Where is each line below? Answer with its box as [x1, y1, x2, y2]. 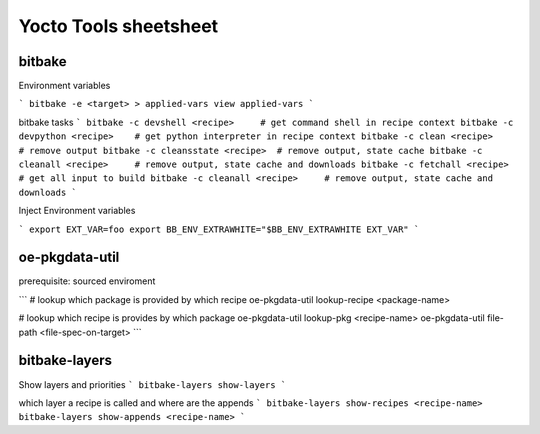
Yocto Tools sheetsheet [18, 15, 219, 37]
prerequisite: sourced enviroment [18, 275, 156, 287]
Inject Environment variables [18, 205, 136, 217]
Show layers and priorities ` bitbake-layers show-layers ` [18, 378, 287, 390]
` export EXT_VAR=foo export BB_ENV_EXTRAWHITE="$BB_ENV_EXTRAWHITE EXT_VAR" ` [18, 223, 420, 235]
